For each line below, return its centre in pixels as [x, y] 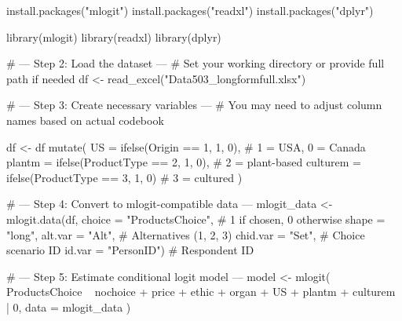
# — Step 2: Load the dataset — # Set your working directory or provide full [196, 63]
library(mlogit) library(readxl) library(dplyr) [114, 36]
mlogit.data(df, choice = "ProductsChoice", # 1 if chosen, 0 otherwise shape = [196, 219]
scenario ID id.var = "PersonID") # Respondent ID [130, 250]
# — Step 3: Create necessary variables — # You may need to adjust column [194, 105]
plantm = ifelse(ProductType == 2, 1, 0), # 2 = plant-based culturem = [184, 162]
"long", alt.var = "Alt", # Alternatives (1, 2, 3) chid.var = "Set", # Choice [186, 234]
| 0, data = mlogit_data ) [69, 306]
